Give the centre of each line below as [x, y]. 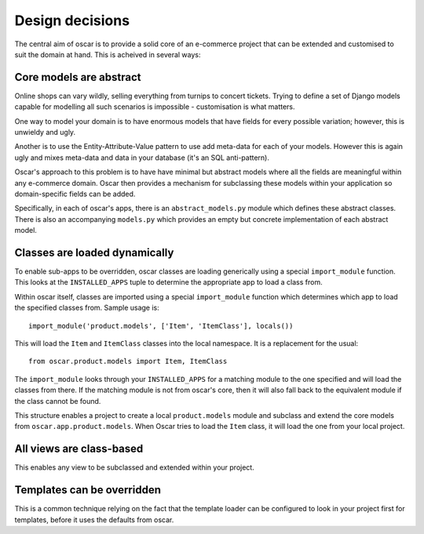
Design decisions [72, 20]
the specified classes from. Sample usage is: [87, 308]
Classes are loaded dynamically [94, 252]
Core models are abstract [78, 77]
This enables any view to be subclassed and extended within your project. [134, 467]
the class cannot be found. [58, 401]
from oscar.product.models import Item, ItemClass [128, 361]
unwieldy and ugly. [45, 133]
